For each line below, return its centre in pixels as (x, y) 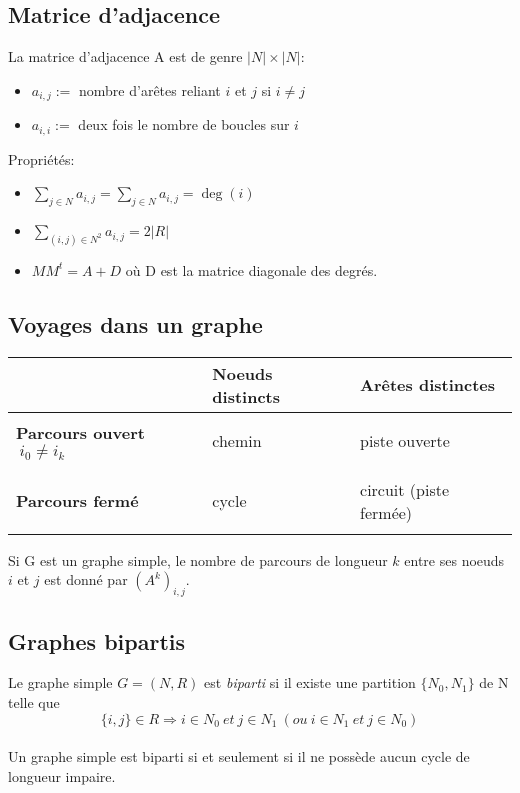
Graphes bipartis (97, 640)
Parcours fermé (77, 501)
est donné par (86, 579)
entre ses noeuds (454, 559)
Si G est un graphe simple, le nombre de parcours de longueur (198, 559)
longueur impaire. (62, 775)
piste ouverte (405, 440)
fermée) (386, 512)
